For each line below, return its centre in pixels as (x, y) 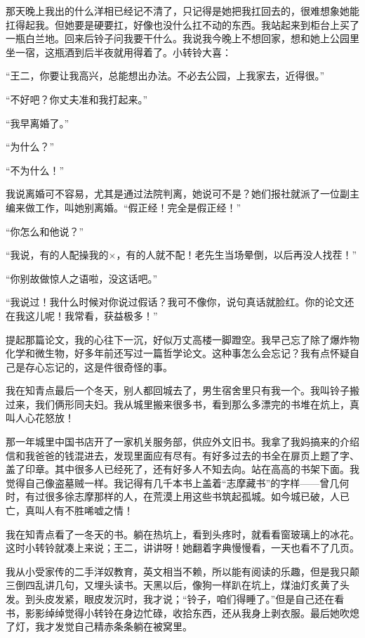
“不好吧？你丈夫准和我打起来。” (77, 99)
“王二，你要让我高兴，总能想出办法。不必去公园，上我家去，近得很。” (165, 76)
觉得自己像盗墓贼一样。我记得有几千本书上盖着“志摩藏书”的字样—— (163, 482)
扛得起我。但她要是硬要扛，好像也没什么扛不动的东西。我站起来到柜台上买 (178, 24)
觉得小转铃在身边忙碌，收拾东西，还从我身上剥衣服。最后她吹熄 (212, 612)
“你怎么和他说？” (45, 231)
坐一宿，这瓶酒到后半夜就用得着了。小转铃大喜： (119, 52)
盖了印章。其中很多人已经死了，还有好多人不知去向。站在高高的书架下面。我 (182, 469)
